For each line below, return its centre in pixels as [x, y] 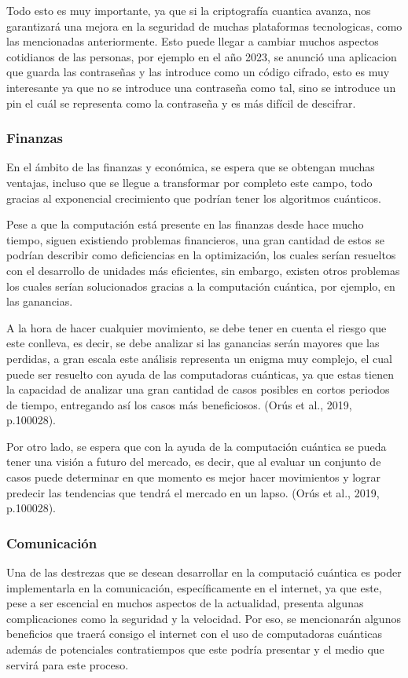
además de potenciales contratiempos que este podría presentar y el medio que [195, 649]
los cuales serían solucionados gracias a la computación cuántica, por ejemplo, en [201, 286]
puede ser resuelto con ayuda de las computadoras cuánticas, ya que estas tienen [200, 374]
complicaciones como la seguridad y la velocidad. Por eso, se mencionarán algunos [204, 618]
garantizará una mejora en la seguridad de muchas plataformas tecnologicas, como [204, 26]
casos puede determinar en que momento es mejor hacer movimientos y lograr [194, 477]
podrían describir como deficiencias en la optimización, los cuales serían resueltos [201, 255]
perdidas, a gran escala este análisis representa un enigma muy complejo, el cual [199, 358]
